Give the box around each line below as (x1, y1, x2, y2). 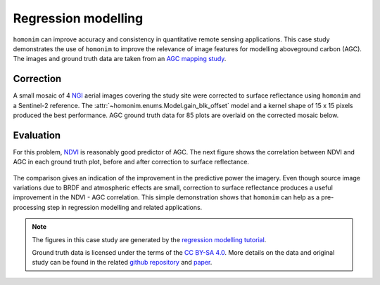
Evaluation (13, 129, 61, 141)
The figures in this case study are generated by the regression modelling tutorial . (32, 235, 267, 244)
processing (13, 203, 46, 211)
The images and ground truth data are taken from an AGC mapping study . (13, 55, 227, 63)
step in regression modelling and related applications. (46, 203, 203, 211)
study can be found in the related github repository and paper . (32, 258, 213, 267)
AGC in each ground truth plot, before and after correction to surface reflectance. (13, 158, 250, 166)
